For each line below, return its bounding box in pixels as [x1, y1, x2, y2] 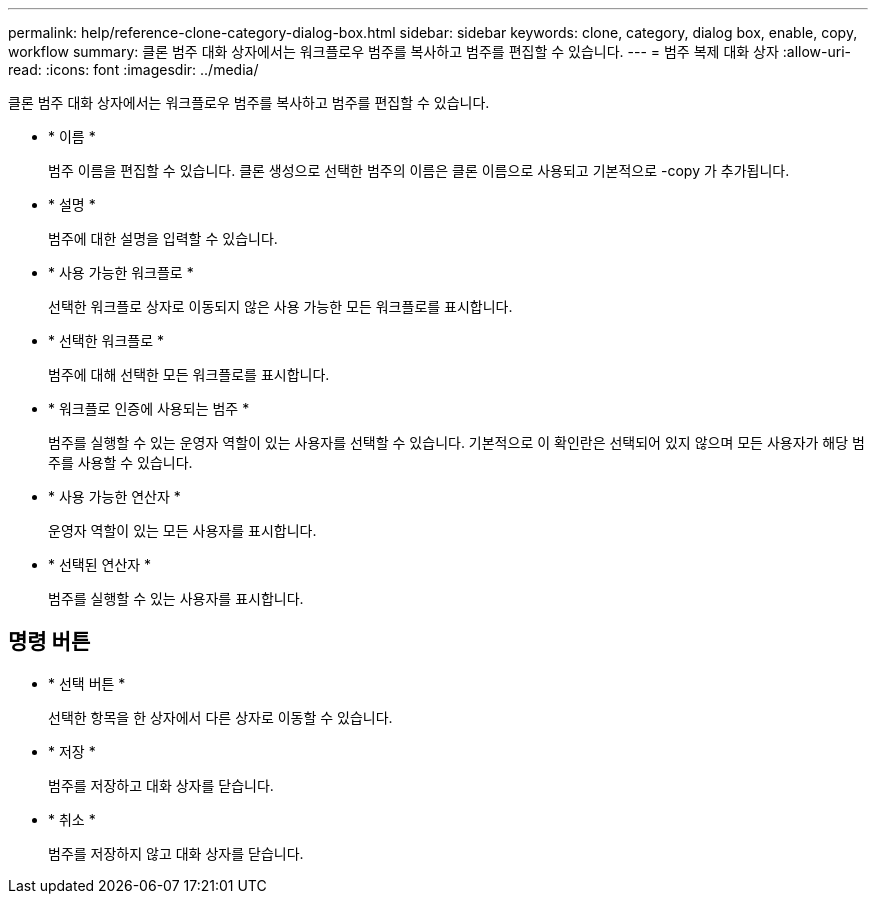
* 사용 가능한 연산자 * [48, 488, 181, 505]
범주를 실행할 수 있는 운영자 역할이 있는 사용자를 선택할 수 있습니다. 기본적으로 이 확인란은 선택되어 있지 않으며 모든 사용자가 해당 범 [48, 434, 865, 451]
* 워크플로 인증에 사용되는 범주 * [48, 400, 250, 417]
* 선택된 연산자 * [48, 556, 152, 573]
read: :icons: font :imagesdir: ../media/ [8, 61, 259, 78]
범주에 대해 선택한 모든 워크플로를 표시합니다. [48, 366, 330, 383]
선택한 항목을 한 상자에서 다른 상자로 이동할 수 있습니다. [48, 708, 393, 726]
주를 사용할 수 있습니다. [48, 454, 193, 471]
